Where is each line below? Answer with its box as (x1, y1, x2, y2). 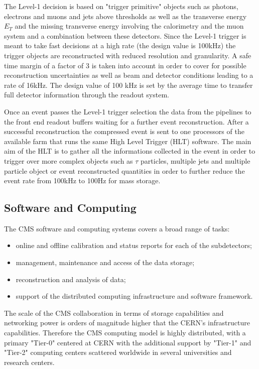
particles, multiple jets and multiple (141, 155, 250, 166)
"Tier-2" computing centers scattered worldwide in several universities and (4, 347, 232, 357)
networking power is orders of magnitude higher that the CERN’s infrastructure (4, 317, 250, 328)
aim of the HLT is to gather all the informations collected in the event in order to (4, 146, 255, 156)
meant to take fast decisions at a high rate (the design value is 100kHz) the (4, 40, 236, 51)
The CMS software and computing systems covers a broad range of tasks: (4, 223, 230, 233)
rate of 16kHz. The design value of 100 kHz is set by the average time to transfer (4, 79, 253, 90)
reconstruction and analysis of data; (16, 274, 126, 284)
